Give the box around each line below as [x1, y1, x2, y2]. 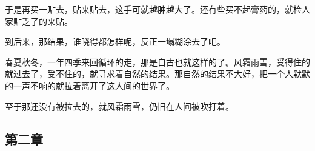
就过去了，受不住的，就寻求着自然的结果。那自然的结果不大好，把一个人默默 [5, 67, 310, 80]
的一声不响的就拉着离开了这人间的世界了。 [5, 79, 174, 92]
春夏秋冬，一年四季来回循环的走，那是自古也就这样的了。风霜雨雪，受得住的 [5, 55, 310, 68]
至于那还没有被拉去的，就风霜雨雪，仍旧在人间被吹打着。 [5, 99, 234, 112]
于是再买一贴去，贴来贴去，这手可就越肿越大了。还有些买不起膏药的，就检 [5, 3, 302, 15]
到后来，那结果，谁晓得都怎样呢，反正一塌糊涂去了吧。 [5, 35, 225, 48]
